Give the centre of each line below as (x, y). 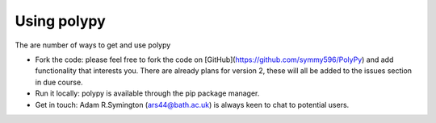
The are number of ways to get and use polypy (93, 45)
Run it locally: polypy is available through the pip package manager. (147, 93)
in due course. (59, 82)
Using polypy (61, 21)
